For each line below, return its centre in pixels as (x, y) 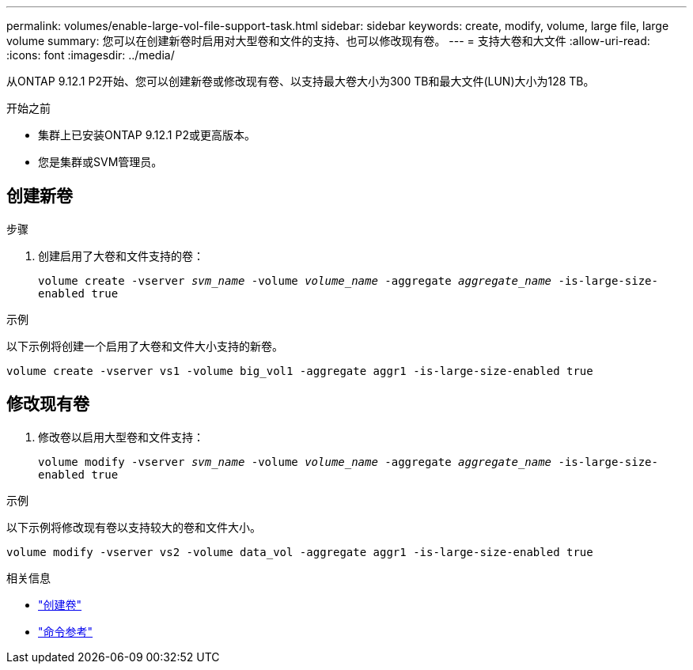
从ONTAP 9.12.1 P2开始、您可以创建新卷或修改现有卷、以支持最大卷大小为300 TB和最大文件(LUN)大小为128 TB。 (301, 81)
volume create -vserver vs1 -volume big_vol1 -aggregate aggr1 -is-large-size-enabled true (300, 371)
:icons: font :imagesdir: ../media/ (91, 55)
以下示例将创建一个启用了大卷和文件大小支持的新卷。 (145, 346)
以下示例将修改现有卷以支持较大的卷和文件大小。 (134, 527)
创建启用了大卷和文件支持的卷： (121, 256)
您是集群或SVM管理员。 (100, 162)
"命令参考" (66, 631)
